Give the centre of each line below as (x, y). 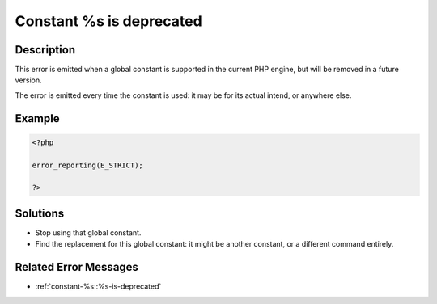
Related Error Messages (77, 267)
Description (45, 50)
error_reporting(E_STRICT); (87, 165)
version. (28, 80)
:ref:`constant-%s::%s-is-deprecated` (98, 286)
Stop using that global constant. (88, 232)
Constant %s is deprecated (108, 21)
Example (37, 118)
